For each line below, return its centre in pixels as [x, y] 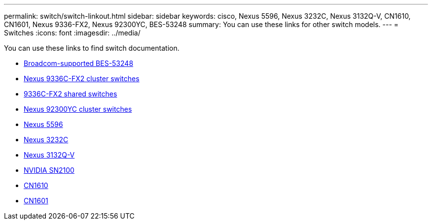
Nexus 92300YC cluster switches [78, 109]
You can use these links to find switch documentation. [92, 48]
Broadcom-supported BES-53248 [79, 63]
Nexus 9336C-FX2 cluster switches [82, 79]
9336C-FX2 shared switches [71, 94]
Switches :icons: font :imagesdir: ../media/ [72, 33]
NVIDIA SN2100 [49, 170]
